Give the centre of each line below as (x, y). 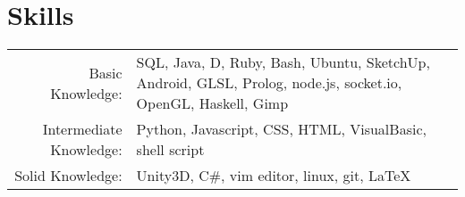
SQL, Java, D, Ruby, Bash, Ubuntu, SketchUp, (283, 62)
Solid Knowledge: (68, 176)
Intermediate (82, 129)
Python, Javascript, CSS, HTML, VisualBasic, (281, 129)
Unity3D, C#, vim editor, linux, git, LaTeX (274, 176)
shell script (170, 150)
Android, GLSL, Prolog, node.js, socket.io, (269, 83)
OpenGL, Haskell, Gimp (212, 103)
